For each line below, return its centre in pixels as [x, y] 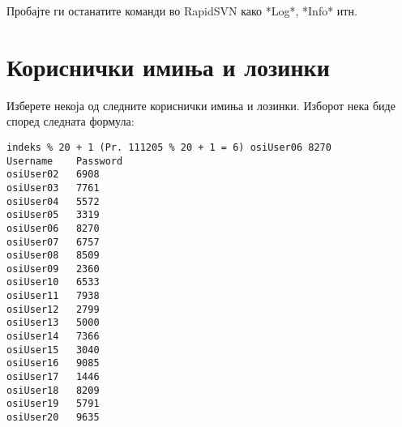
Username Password [65, 161]
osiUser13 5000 [53, 323]
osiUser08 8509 [53, 256]
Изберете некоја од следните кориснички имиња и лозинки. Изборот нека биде [201, 105]
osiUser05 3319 [53, 215]
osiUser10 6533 [53, 282]
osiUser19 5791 [53, 404]
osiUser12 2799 [53, 309]
